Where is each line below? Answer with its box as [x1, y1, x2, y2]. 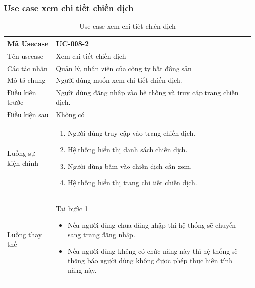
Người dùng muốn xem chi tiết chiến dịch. [56, 75, 182, 85]
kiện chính [7, 157, 39, 168]
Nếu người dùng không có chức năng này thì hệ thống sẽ [67, 245, 238, 256]
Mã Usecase [7, 38, 49, 48]
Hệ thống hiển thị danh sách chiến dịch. [67, 144, 188, 155]
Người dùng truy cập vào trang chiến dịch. [67, 128, 196, 138]
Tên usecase [7, 50, 43, 61]
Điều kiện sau [7, 109, 49, 119]
